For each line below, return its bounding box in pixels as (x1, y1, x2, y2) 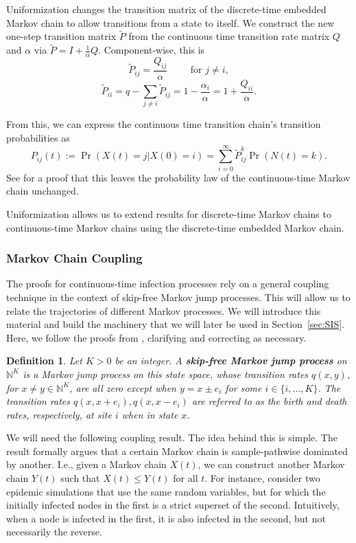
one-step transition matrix (6, 29, 117, 43)
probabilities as (6, 131, 70, 145)
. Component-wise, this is (98, 43, 205, 57)
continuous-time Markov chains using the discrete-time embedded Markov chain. (6, 220, 344, 234)
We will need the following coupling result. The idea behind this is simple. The (6, 430, 337, 445)
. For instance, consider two (204, 471, 320, 485)
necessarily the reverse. (6, 524, 102, 539)
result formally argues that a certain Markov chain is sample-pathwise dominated (6, 443, 348, 458)
